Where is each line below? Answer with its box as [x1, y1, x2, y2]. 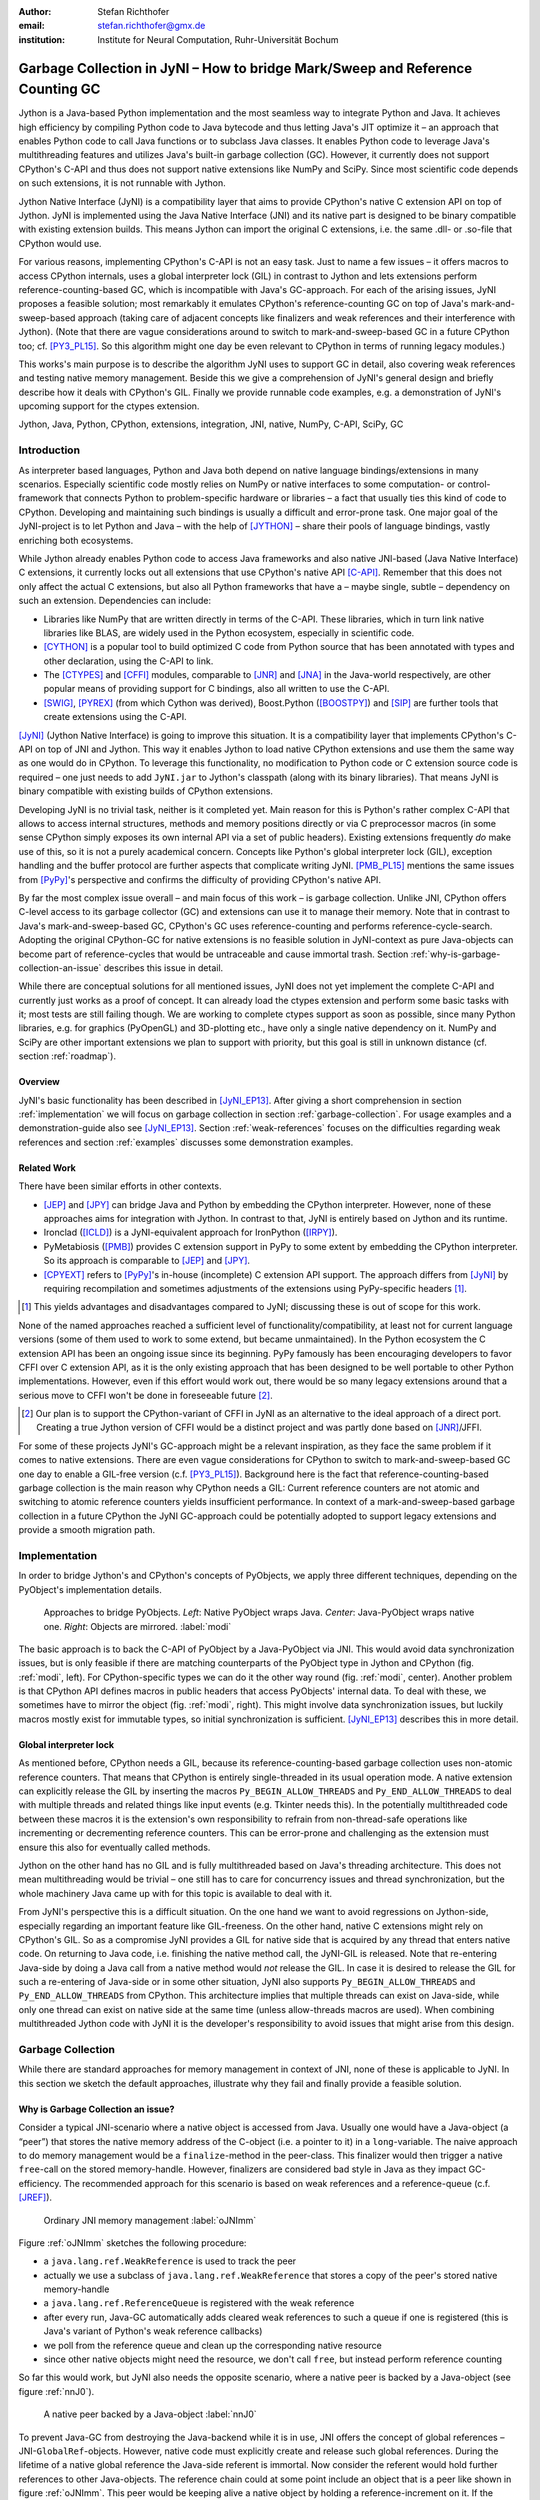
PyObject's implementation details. [18, 1583, 162, 1595]
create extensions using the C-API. [43, 711, 187, 723]
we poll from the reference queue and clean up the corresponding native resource [43, 2339, 382, 2351]
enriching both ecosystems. [18, 534, 134, 546]
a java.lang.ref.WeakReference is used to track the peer [43, 2255, 297, 2267]
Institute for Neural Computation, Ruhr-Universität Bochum [97, 33, 339, 45]
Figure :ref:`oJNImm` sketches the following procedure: [18, 2236, 247, 2249]
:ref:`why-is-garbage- [410, 948, 501, 960]
